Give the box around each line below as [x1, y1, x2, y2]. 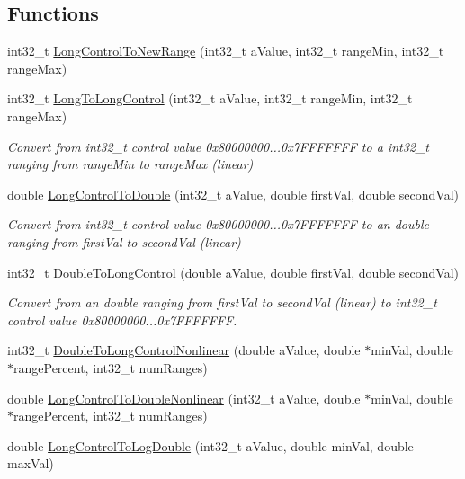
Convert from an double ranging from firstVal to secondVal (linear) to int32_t [7, 293, 437, 312]
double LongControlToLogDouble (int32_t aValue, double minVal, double [7, 436, 414, 455]
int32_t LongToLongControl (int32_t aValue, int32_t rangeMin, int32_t [7, 89, 413, 108]
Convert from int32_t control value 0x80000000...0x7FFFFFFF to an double [7, 215, 429, 234]
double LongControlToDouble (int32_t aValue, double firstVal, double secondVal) [7, 184, 459, 203]
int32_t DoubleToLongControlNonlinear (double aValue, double [7, 341, 361, 359]
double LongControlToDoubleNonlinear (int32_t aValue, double [7, 388, 361, 407]
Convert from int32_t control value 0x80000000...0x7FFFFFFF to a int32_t [7, 137, 430, 155]
